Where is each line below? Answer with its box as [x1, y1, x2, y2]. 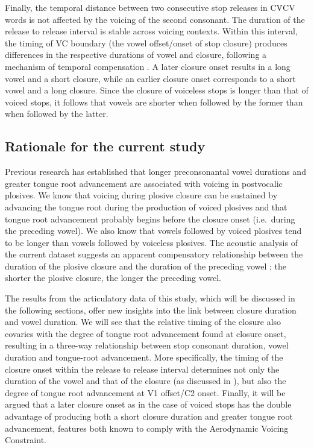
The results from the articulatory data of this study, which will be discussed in [5, 292, 295, 304]
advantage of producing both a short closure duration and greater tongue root [5, 410, 294, 423]
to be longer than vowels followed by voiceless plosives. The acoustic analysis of [5, 236, 298, 248]
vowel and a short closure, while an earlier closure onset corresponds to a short [5, 72, 296, 84]
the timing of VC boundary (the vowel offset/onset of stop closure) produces [5, 36, 287, 49]
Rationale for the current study [5, 137, 206, 156]
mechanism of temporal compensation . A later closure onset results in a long [5, 60, 290, 72]
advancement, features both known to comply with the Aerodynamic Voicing [5, 421, 289, 434]
